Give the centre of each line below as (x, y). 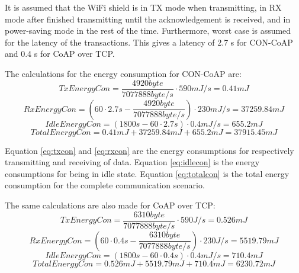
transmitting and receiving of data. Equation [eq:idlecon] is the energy (132, 162)
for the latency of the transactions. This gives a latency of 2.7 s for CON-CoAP (149, 42)
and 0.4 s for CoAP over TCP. (60, 54)
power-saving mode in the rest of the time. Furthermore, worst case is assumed (148, 30)
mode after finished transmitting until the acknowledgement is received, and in (148, 19)
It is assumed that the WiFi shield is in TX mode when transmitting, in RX (143, 7)
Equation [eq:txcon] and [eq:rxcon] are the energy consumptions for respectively (149, 150)
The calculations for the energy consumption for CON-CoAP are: (123, 73)
